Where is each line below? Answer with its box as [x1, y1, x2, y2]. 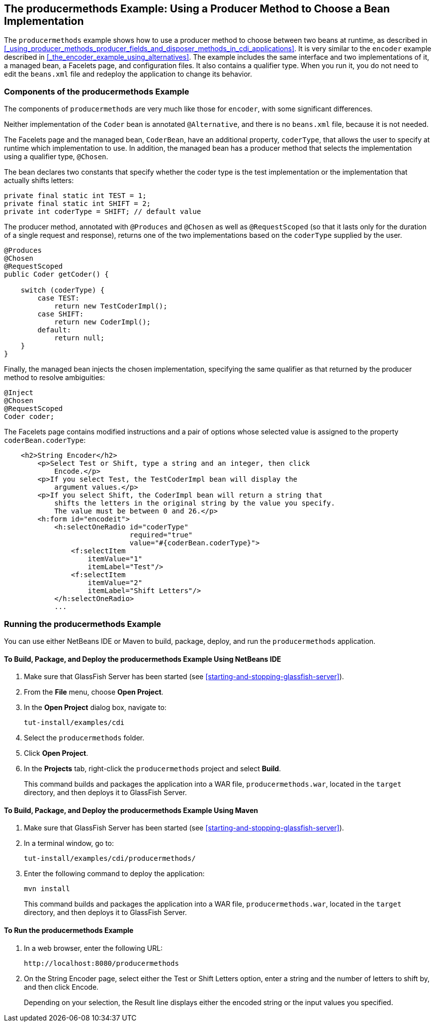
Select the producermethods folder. [24, 733, 145, 742]
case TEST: [37, 294, 80, 303]
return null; [54, 334, 105, 342]
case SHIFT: [37, 310, 84, 318]
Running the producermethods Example [4, 618, 161, 629]
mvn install [24, 885, 70, 893]
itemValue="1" [87, 555, 143, 563]
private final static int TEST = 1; [4, 192, 147, 200]
